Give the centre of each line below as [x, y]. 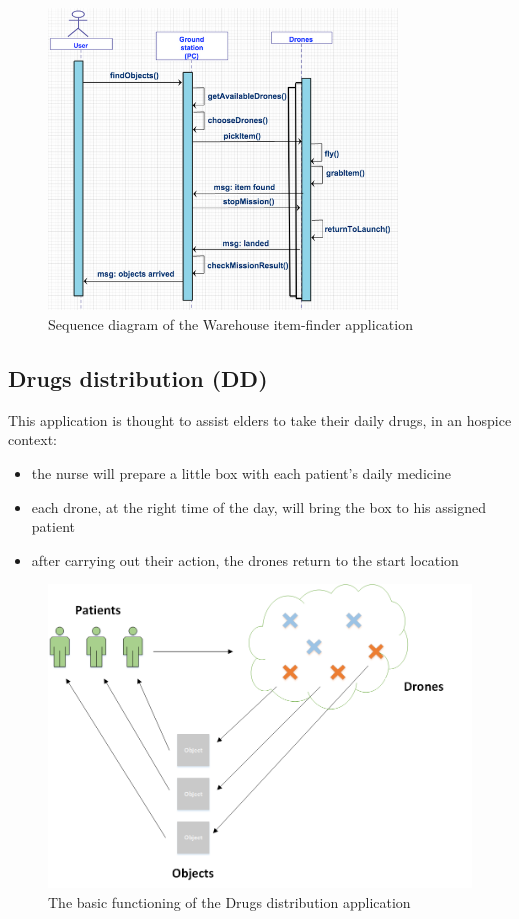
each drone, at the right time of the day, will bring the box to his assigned [258, 506]
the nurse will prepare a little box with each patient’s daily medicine [241, 472]
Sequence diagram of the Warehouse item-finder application [230, 323]
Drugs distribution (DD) [138, 377]
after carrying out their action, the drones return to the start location [245, 559]
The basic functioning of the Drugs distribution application [229, 901]
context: [32, 439]
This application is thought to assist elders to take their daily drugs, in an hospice [260, 419]
